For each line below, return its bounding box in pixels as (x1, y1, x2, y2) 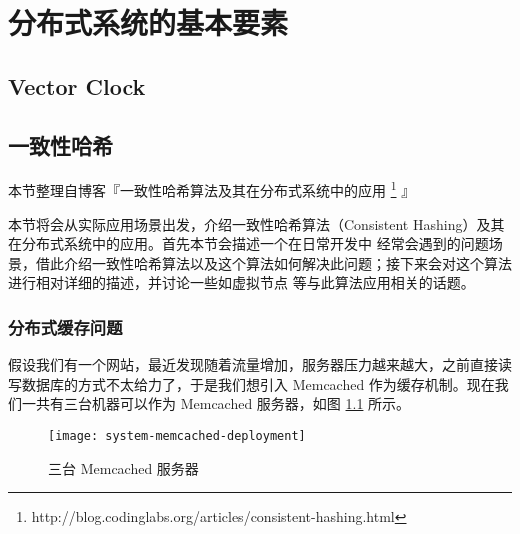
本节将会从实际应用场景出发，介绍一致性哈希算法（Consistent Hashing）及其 (8, 213, 505, 234)
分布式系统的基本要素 (8, 2, 289, 43)
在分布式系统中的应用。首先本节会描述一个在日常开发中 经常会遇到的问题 (8, 233, 489, 254)
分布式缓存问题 (8, 314, 123, 339)
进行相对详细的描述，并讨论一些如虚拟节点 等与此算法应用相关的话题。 (8, 272, 475, 293)
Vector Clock (8, 70, 146, 101)
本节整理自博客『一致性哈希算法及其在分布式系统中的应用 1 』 (8, 177, 416, 201)
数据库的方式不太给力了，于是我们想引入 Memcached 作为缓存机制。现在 (21, 373, 495, 394)
